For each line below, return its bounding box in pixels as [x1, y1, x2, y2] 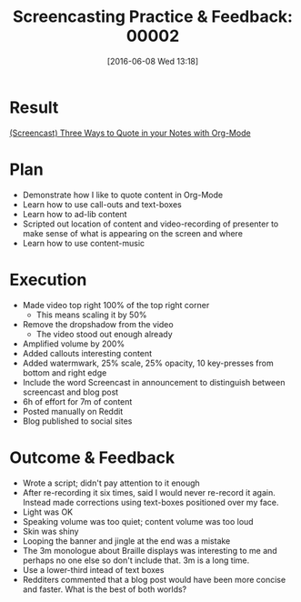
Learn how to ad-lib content [22, 208, 127, 219]
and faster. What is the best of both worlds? [22, 584, 187, 595]
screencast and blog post [22, 386, 119, 397]
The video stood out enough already [35, 328, 173, 339]
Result [9, 97, 59, 117]
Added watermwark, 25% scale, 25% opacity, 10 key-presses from [22, 357, 275, 368]
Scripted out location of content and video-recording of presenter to [22, 218, 279, 229]
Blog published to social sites [22, 416, 133, 426]
